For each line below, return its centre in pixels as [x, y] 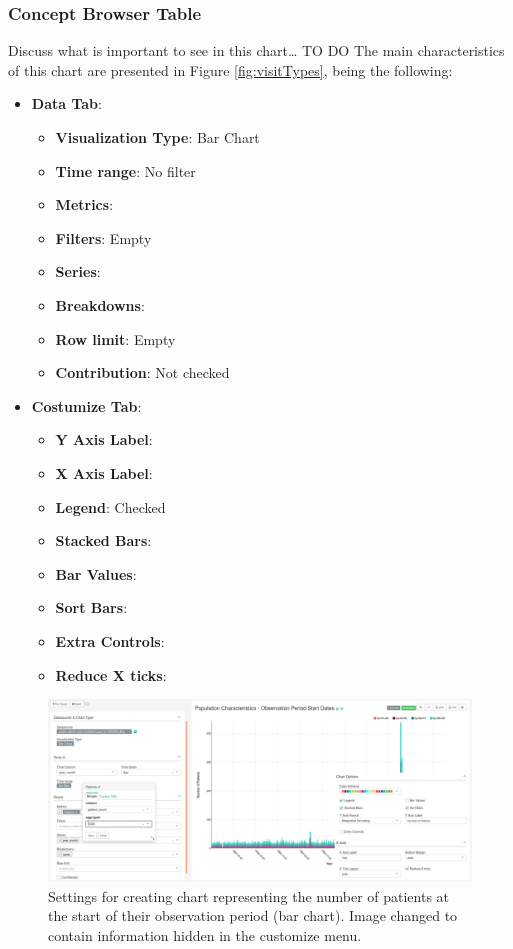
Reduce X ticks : [111, 674]
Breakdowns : [100, 304]
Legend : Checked [110, 506]
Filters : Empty [103, 237]
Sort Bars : [91, 607]
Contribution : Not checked [142, 372]
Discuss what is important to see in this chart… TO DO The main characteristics [256, 50]
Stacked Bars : [103, 540]
